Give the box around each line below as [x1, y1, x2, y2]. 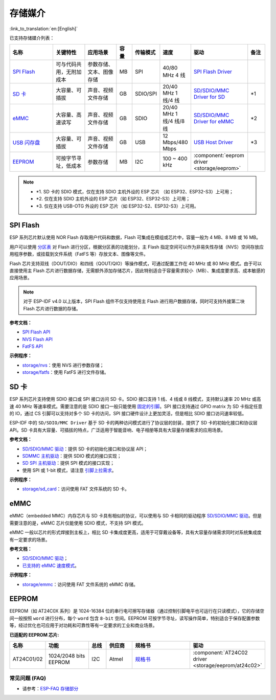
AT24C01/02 [12, 655, 43, 662]
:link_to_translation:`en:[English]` [9, 26, 78, 32]
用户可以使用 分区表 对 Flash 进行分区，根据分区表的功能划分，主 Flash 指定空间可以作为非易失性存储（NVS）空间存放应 [9, 243, 264, 250]
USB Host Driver [193, 139, 233, 146]
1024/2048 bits [48, 652, 85, 659]
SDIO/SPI [134, 90, 157, 97]
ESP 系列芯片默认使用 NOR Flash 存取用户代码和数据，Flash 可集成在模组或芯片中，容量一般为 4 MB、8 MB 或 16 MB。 [9, 234, 261, 240]
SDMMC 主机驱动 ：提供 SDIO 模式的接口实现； [22, 453, 122, 459]
